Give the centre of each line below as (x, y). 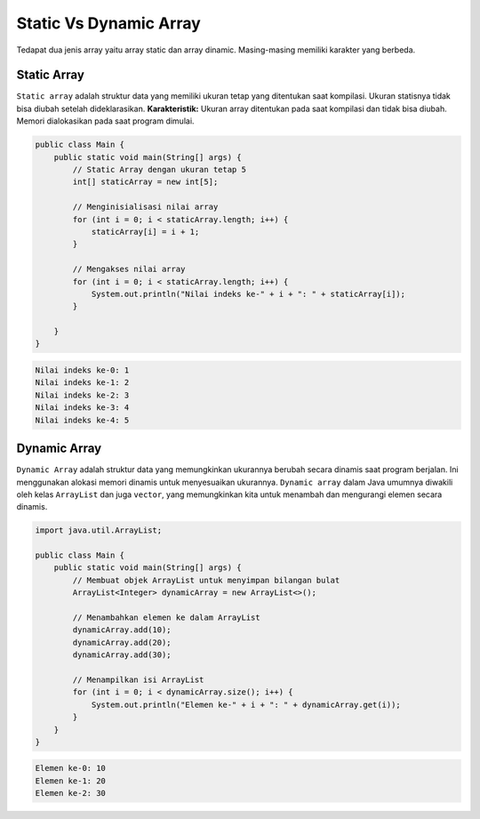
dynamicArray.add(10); (122, 630)
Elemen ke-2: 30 (71, 793)
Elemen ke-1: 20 (71, 781)
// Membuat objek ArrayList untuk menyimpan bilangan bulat (206, 580)
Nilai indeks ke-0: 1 (82, 370)
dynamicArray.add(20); (122, 642)
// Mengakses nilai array (129, 269)
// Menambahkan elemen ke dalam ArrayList (167, 618)
